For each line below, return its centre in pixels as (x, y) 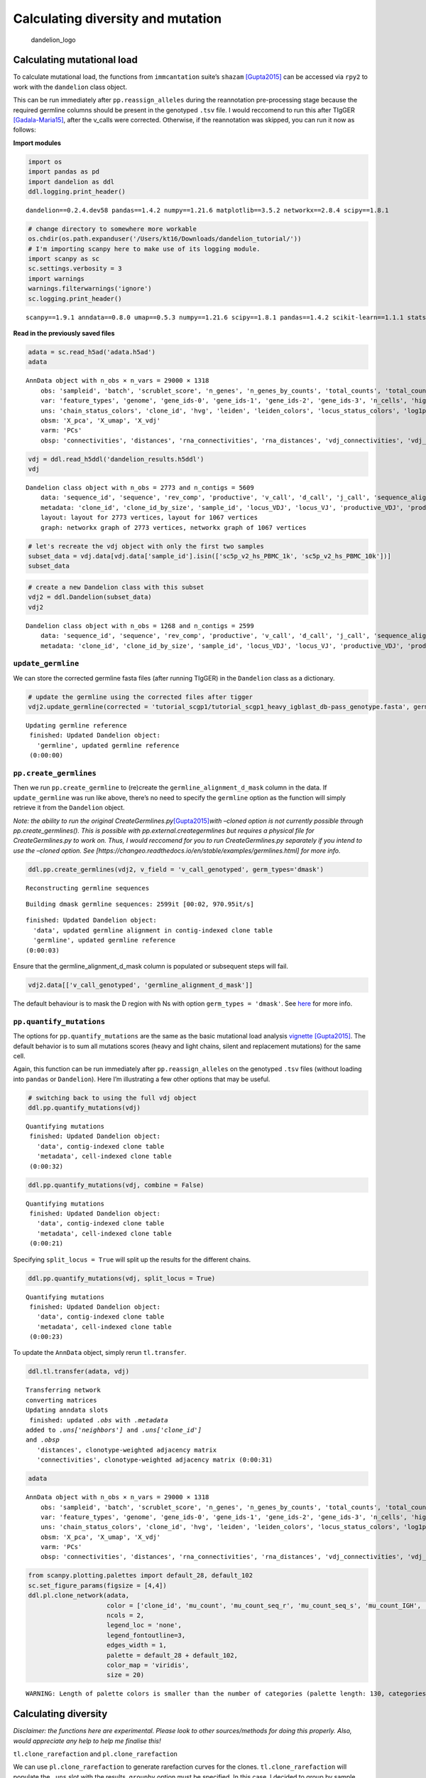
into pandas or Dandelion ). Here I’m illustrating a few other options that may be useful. (142, 1079)
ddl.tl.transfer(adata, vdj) (79, 1372)
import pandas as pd (64, 172)
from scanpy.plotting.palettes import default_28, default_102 (141, 1576)
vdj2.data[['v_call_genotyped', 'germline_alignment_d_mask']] (141, 985)
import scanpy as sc (64, 259)
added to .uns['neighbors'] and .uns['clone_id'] (114, 1430)
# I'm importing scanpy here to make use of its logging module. (144, 249)
